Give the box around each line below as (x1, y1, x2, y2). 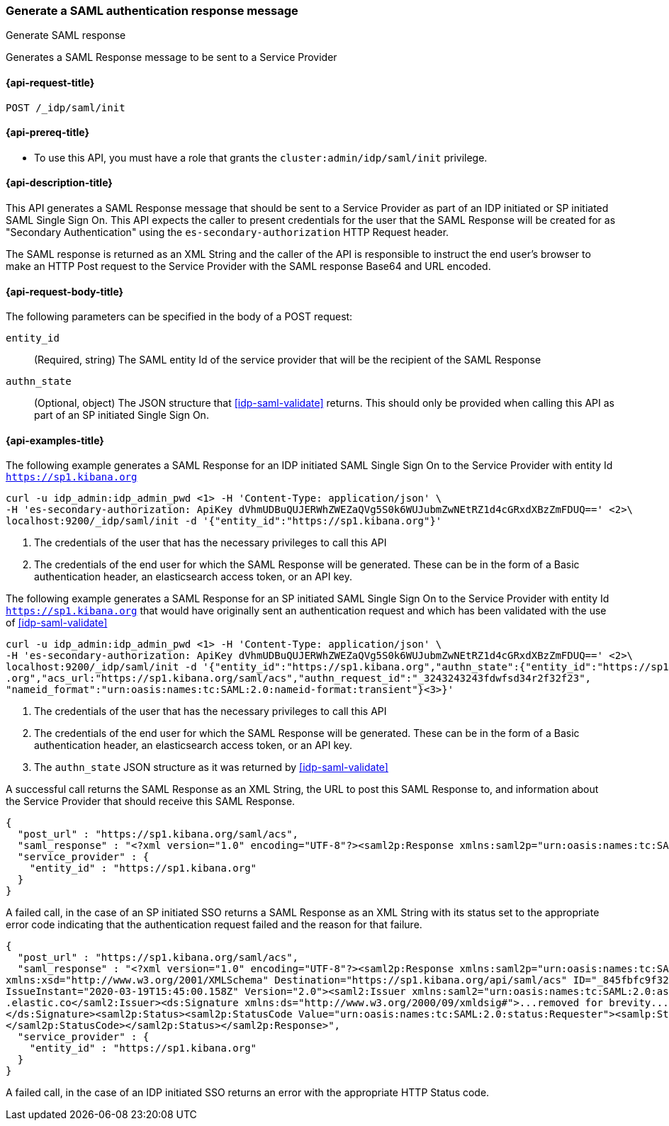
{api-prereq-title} (6, 126, 90, 139)
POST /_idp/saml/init (6, 101, 125, 113)
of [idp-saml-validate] (6, 617, 108, 629)
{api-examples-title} (6, 434, 104, 446)
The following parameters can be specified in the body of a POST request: (6, 310, 353, 323)
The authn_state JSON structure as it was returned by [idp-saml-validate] (34, 761, 388, 774)
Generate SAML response (6, 29, 126, 42)
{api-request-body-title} (6, 285, 124, 298)
